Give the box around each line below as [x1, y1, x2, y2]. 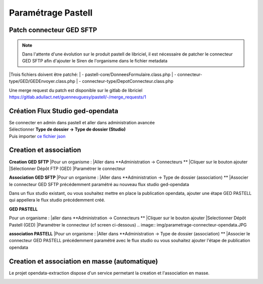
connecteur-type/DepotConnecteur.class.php [82, 78, 174, 84]
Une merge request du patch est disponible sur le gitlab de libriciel [9, 87, 143, 93]
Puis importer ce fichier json [9, 133, 66, 139]
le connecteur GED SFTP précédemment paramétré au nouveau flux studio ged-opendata [9, 181, 189, 187]
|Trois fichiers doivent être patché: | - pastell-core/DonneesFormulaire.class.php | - [9, 71, 176, 77]
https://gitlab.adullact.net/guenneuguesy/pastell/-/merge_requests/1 [9, 94, 146, 100]
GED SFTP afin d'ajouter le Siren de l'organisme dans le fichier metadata [22, 58, 168, 64]
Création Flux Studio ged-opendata [9, 107, 119, 115]
